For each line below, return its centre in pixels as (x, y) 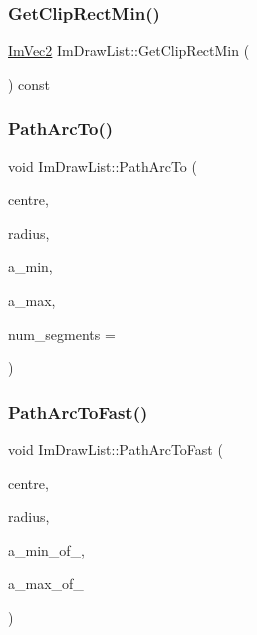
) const (29, 83)
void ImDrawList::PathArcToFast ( (115, 449)
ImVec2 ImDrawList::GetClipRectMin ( (129, 50)
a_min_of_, (47, 549)
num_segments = (62, 333)
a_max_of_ (46, 583)
